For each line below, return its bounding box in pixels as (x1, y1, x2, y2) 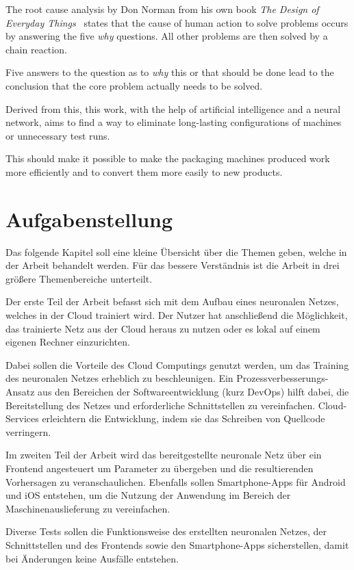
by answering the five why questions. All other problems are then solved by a (5, 29, 328, 43)
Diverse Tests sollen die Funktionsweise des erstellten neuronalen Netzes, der (5, 524, 327, 539)
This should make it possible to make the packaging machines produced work (5, 151, 330, 166)
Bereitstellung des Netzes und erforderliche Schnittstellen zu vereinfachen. (5, 398, 316, 412)
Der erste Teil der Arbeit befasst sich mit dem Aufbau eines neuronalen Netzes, (5, 294, 339, 309)
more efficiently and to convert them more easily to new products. (5, 164, 283, 179)
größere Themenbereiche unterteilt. (5, 271, 153, 285)
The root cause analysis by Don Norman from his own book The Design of (5, 2, 319, 16)
